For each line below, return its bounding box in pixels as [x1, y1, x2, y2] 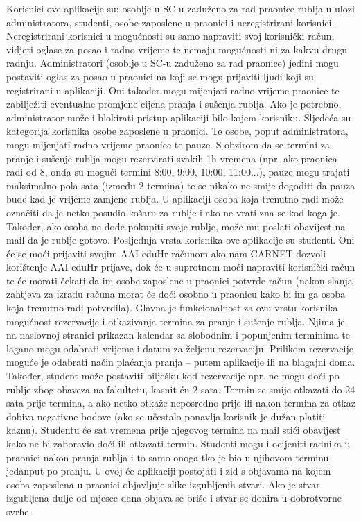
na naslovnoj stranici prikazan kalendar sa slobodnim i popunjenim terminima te [6, 327, 350, 342]
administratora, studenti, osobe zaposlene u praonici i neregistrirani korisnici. [6, 15, 335, 29]
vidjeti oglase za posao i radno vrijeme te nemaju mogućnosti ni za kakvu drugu [6, 42, 347, 56]
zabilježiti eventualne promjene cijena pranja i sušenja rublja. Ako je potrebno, [6, 96, 342, 111]
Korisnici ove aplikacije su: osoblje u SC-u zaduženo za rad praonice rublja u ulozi [6, 1, 355, 15]
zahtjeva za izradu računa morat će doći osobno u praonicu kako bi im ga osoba [6, 287, 346, 301]
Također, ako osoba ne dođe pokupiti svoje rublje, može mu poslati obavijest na [6, 219, 346, 233]
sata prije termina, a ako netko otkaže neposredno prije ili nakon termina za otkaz [6, 395, 355, 410]
